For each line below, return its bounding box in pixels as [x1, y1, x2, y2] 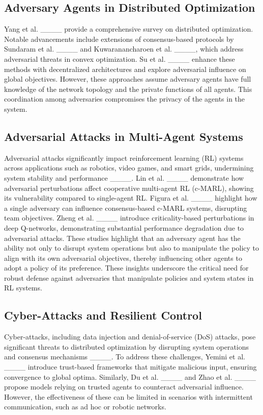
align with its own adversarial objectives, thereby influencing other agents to [4, 252, 242, 263]
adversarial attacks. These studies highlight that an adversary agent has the [4, 232, 241, 243]
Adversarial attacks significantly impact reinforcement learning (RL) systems [4, 152, 244, 163]
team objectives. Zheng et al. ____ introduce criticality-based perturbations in [4, 212, 254, 223]
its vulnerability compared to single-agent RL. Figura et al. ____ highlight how [4, 192, 257, 203]
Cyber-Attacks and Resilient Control [4, 307, 202, 323]
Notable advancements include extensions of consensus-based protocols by [4, 33, 234, 44]
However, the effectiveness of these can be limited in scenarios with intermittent [4, 391, 253, 402]
